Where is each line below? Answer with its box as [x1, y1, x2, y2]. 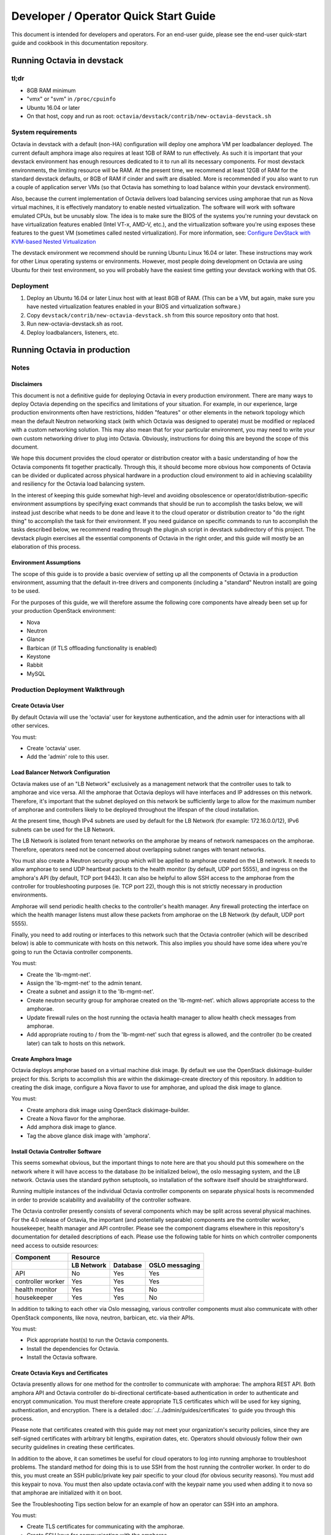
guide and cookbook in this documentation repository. [11, 39, 148, 46]
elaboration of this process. [11, 543, 81, 551]
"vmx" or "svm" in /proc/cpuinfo [26, 95, 116, 103]
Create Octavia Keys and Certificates [11, 1369, 108, 1377]
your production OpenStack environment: [11, 607, 116, 615]
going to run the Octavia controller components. [11, 948, 133, 955]
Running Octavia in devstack [11, 55, 124, 66]
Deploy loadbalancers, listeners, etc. [26, 328, 119, 336]
